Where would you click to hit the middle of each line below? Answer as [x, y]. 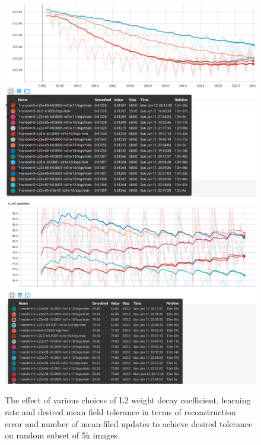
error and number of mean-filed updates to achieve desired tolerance [129, 423]
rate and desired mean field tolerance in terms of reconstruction [120, 412]
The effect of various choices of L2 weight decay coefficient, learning [128, 400]
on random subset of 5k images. [62, 435]
